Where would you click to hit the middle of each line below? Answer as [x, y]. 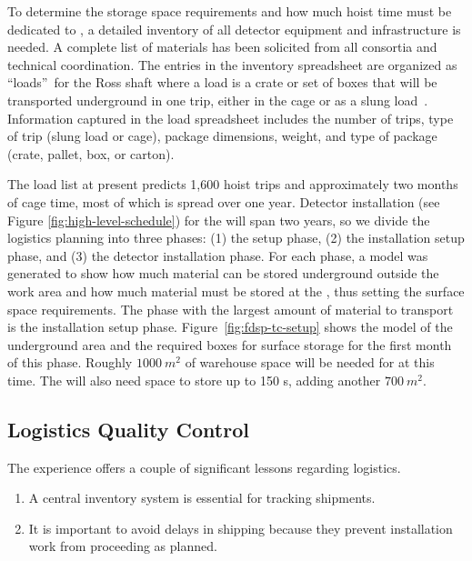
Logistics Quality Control [128, 429]
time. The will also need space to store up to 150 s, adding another [194, 380]
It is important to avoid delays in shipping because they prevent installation [241, 528]
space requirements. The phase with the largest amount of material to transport [231, 309]
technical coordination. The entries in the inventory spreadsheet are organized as [232, 64]
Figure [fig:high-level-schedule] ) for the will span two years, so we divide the [219, 220]
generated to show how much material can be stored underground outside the [223, 273]
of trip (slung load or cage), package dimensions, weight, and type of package [222, 136]
